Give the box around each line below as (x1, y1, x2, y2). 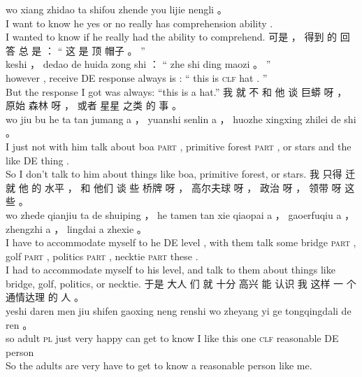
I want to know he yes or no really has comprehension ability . (6, 15, 273, 30)
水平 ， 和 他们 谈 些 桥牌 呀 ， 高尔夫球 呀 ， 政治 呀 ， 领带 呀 (44, 180, 342, 194)
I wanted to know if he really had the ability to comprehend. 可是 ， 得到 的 (6, 29, 338, 44)
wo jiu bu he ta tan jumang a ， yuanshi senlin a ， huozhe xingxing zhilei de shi (6, 111, 356, 126)
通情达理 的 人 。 (6, 290, 84, 304)
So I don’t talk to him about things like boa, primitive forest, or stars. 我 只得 (6, 166, 342, 181)
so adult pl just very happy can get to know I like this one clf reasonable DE (6, 331, 339, 346)
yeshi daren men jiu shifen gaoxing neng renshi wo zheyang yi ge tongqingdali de (6, 304, 352, 318)
